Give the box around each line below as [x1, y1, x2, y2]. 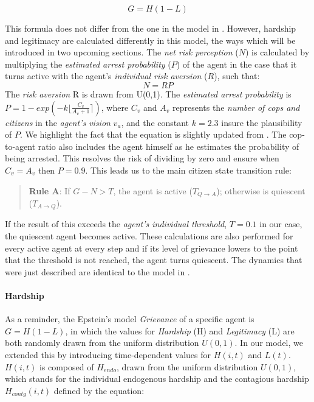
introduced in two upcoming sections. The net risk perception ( [5, 46, 239, 58]
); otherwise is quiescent [216, 184, 305, 197]
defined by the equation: [53, 384, 145, 397]
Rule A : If [29, 184, 70, 197]
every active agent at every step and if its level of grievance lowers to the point [5, 241, 298, 254]
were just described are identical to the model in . [5, 265, 190, 278]
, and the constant [121, 116, 189, 129]
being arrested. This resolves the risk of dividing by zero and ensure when [5, 152, 279, 164]
